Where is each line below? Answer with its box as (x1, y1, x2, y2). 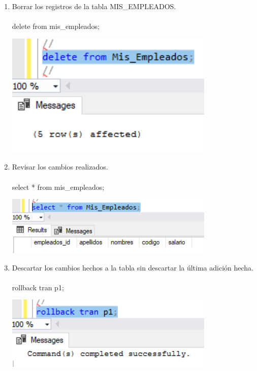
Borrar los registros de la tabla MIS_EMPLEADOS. (12, 1, 176, 11)
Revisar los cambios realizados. (12, 161, 108, 172)
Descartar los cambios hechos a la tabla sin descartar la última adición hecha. (12, 262, 254, 273)
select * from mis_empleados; (12, 181, 105, 192)
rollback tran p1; (12, 282, 64, 292)
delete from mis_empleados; (12, 21, 100, 31)
